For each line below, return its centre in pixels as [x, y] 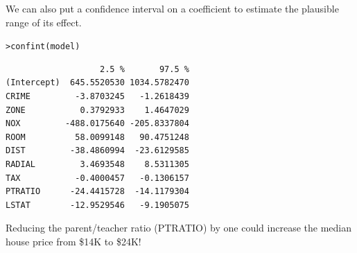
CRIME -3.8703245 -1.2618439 [97, 97]
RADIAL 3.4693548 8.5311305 [97, 164]
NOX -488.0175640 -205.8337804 [97, 124]
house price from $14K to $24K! [73, 241]
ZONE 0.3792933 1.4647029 [97, 110]
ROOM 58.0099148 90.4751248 [97, 137]
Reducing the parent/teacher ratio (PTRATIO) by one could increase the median [178, 228]
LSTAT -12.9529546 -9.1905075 [97, 205]
